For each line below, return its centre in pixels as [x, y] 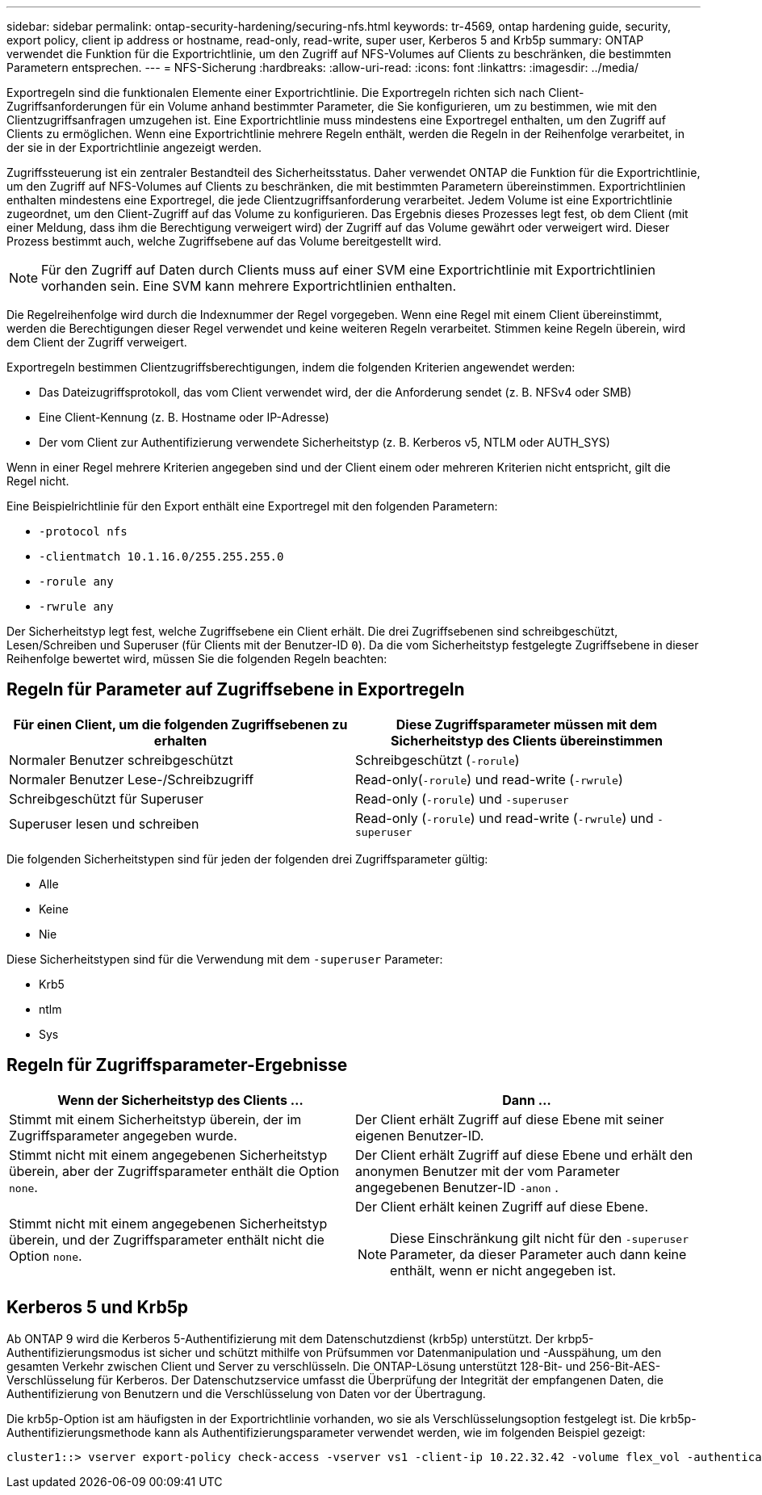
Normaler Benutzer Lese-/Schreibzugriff [132, 779]
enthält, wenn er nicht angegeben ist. [503, 1270]
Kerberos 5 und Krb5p [97, 1308]
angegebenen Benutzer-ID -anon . [457, 1187]
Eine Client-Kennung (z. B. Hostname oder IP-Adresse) [184, 417]
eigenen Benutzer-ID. [420, 1135]
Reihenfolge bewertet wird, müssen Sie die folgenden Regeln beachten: [197, 659]
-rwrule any [76, 607]
